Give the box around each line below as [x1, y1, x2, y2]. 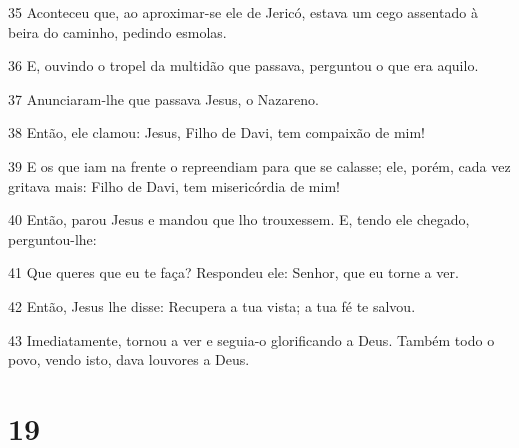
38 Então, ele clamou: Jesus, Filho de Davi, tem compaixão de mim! [8, 122, 426, 143]
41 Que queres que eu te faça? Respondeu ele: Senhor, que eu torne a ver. [8, 262, 459, 283]
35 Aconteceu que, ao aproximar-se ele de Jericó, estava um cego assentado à [8, 2, 478, 22]
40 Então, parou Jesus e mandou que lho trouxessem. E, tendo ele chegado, [8, 209, 470, 230]
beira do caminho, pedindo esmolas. [8, 21, 227, 42]
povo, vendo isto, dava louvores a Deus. [8, 349, 250, 370]
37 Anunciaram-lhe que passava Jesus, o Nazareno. [8, 88, 319, 109]
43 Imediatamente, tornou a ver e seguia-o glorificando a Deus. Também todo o [8, 329, 495, 350]
